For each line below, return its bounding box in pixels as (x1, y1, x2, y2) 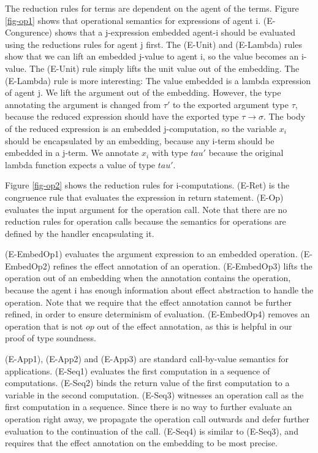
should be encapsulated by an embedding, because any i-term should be (5, 134, 274, 147)
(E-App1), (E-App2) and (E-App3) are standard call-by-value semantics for (5, 352, 289, 365)
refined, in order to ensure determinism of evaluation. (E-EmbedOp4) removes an (5, 308, 310, 320)
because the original (208, 146, 284, 159)
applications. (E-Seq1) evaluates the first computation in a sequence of (5, 364, 270, 377)
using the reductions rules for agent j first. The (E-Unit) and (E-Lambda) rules (5, 37, 302, 50)
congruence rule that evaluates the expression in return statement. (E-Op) (5, 190, 284, 203)
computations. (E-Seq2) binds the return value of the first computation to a (5, 376, 290, 389)
